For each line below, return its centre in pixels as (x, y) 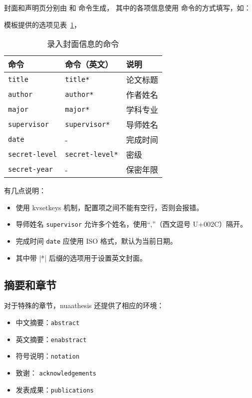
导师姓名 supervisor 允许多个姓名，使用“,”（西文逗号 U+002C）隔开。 (131, 224)
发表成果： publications (55, 389)
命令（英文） (89, 64)
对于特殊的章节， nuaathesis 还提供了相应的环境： (84, 305)
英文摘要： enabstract (51, 339)
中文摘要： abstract (48, 322)
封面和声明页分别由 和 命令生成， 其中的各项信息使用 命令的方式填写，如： (127, 7)
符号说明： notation (48, 356)
